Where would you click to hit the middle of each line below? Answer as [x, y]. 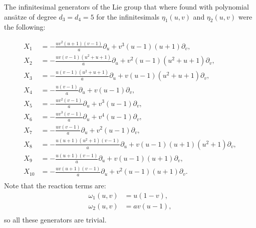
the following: [25, 27]
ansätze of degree [30, 16]
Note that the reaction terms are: [55, 186]
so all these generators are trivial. [55, 219]
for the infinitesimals [128, 16]
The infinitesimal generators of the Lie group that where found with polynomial [126, 7]
